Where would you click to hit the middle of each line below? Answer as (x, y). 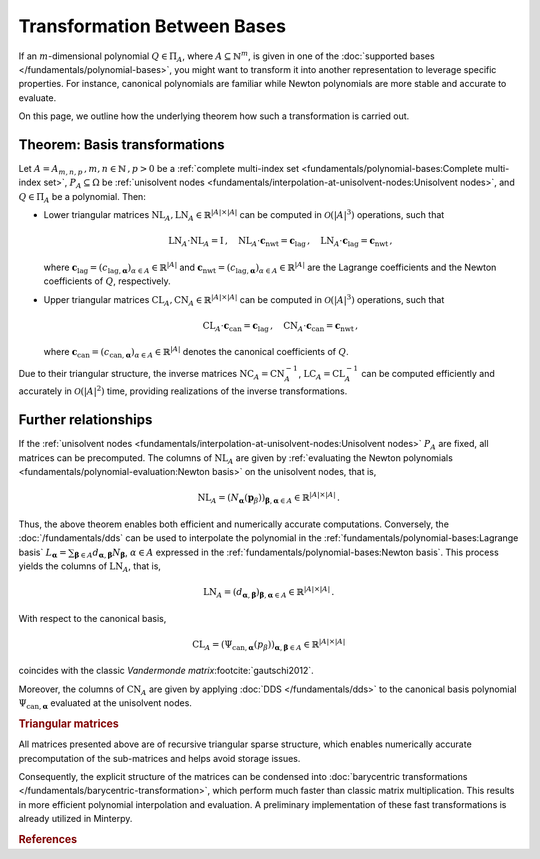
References (48, 840)
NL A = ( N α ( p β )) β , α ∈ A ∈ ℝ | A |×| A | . (268, 498)
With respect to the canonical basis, (92, 618)
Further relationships (85, 420)
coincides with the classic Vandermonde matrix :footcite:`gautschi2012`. (166, 671)
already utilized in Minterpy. (75, 819)
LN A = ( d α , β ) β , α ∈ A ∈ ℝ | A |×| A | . (269, 592)
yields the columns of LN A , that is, (90, 567)
